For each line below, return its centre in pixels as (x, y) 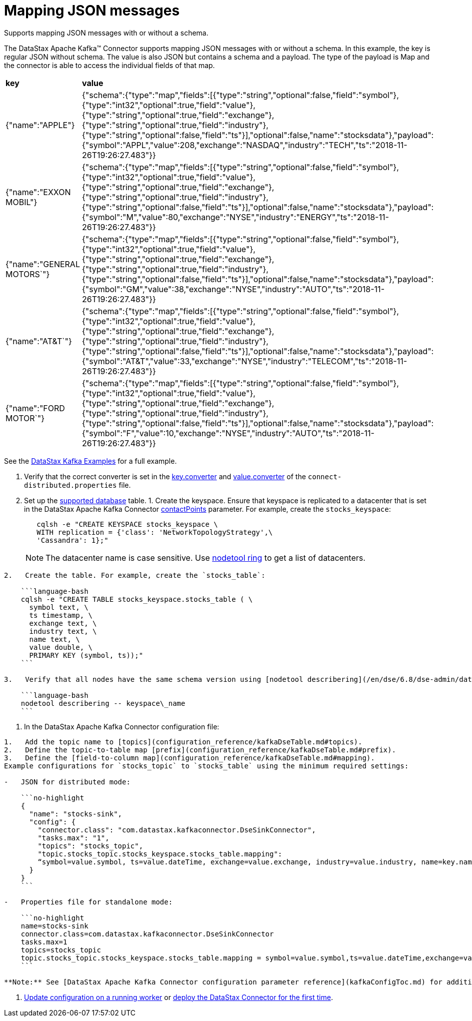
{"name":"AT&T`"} (39, 341)
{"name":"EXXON (38, 192)
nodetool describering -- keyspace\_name (103, 703)
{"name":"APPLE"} (40, 125)
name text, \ (54, 639)
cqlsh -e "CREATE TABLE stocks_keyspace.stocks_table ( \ (137, 599)
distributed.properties (70, 485)
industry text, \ (63, 631)
